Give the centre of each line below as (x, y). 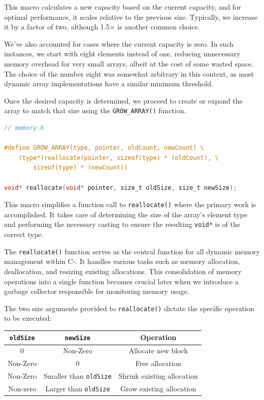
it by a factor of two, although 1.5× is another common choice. (102, 27)
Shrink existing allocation (158, 376)
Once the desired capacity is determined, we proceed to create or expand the (123, 100)
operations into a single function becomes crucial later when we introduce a (121, 281)
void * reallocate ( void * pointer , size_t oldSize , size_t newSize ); (121, 188)
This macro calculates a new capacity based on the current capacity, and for (123, 7)
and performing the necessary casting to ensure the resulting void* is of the (122, 224)
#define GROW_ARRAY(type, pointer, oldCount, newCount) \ (104, 148)
